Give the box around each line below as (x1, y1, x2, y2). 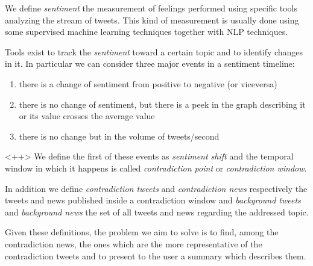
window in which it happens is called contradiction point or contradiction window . (5, 161, 307, 174)
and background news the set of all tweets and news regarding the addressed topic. (5, 205, 309, 218)
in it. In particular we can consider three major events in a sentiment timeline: (5, 57, 295, 70)
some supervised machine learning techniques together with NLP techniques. (5, 25, 288, 38)
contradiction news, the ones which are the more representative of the (5, 237, 262, 250)
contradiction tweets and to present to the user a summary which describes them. (5, 249, 306, 262)
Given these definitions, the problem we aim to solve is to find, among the (5, 226, 279, 238)
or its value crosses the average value (19, 110, 155, 122)
